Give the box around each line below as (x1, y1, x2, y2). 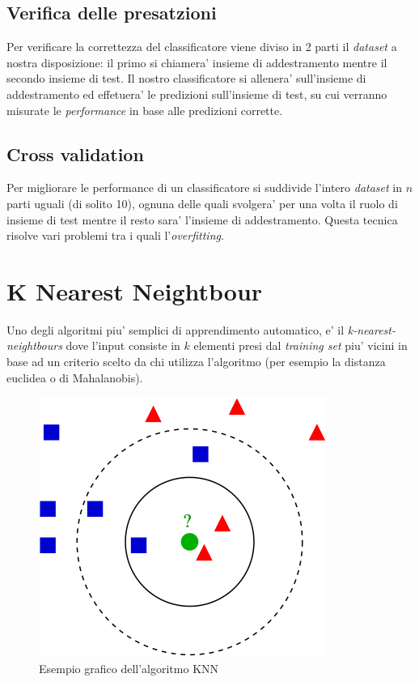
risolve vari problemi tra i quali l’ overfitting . (6, 227, 224, 244)
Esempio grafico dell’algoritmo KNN (39, 659, 219, 676)
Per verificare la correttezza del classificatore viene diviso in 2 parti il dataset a (6, 38, 397, 55)
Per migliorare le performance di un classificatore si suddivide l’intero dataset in (6, 179, 403, 196)
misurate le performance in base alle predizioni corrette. (6, 101, 283, 118)
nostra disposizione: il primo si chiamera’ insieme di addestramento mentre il (6, 53, 387, 70)
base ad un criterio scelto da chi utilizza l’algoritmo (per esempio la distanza (6, 353, 386, 370)
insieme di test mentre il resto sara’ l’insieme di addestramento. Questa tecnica (6, 211, 398, 228)
